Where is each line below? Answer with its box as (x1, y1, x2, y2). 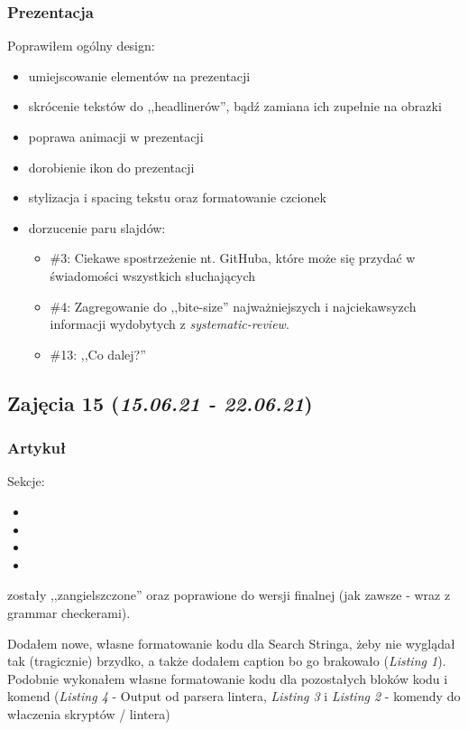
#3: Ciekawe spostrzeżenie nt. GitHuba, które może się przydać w (50, 248, 416, 267)
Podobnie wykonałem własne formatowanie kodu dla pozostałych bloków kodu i (7, 669, 448, 688)
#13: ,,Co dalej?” (50, 344, 146, 363)
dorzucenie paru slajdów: (28, 218, 166, 237)
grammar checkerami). (7, 603, 131, 622)
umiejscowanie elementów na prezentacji (28, 66, 251, 85)
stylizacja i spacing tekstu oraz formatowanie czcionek (28, 188, 326, 207)
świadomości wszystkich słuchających (50, 266, 256, 285)
